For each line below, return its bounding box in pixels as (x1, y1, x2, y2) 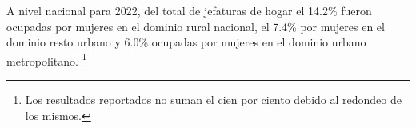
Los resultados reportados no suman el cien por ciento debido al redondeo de (25, 91, 402, 108)
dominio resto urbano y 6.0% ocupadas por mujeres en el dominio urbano (6, 34, 366, 50)
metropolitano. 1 (6, 50, 87, 69)
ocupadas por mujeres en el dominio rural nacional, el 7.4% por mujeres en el (6, 18, 385, 34)
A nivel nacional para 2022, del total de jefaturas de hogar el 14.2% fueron (6, 2, 372, 18)
